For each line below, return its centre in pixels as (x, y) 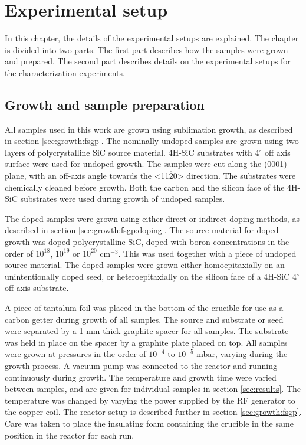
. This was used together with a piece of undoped (207, 253)
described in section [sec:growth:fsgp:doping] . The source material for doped (142, 230)
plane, (16, 176)
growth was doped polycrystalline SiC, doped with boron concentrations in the (147, 242)
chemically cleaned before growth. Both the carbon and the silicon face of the (145, 187)
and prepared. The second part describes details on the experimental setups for (148, 61)
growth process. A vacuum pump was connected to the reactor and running (141, 365)
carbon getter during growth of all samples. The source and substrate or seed (144, 319)
